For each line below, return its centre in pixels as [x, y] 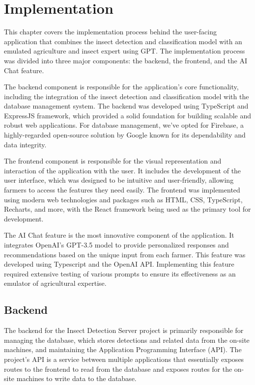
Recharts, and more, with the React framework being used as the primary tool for [127, 209]
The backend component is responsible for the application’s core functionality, [121, 87]
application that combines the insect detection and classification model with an [123, 41]
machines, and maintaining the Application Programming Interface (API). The [123, 349]
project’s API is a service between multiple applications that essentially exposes [124, 359]
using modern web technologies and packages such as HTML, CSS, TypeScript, [123, 199]
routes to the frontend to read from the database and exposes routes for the [118, 369]
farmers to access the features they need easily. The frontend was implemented [122, 190]
